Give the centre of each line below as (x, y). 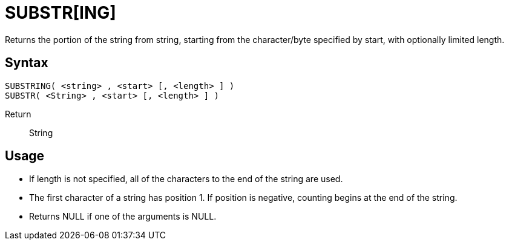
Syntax (27, 63)
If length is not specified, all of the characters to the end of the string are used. (186, 179)
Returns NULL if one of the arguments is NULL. (123, 217)
